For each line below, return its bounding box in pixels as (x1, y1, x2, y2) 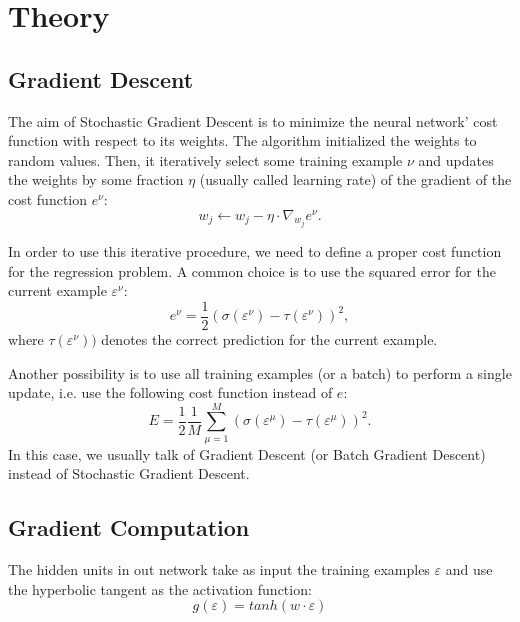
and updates (418, 149, 494, 170)
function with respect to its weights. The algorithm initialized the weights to (8, 130, 477, 151)
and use (445, 559, 493, 580)
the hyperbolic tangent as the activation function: (8, 578, 312, 599)
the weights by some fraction (8, 169, 184, 190)
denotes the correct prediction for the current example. (101, 328, 438, 349)
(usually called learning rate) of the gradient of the (199, 169, 512, 190)
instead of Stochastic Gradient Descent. (8, 463, 250, 484)
